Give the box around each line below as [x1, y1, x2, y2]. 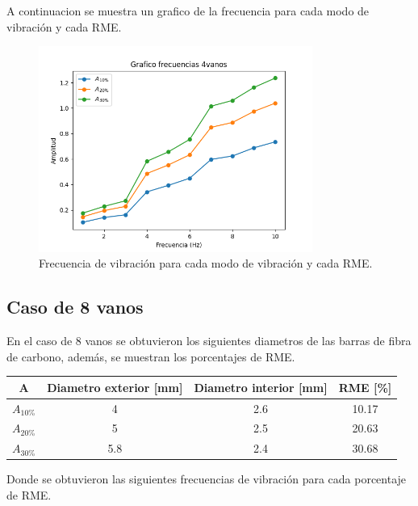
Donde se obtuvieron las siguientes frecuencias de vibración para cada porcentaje [6, 470, 407, 487]
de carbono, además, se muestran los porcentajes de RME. [6, 348, 295, 365]
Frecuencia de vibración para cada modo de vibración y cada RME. [39, 255, 373, 272]
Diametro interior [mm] [194, 378, 328, 395]
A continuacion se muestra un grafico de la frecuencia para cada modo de [6, 2, 370, 19]
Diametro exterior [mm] [47, 378, 183, 395]
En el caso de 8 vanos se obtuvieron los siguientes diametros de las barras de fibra [6, 331, 412, 348]
